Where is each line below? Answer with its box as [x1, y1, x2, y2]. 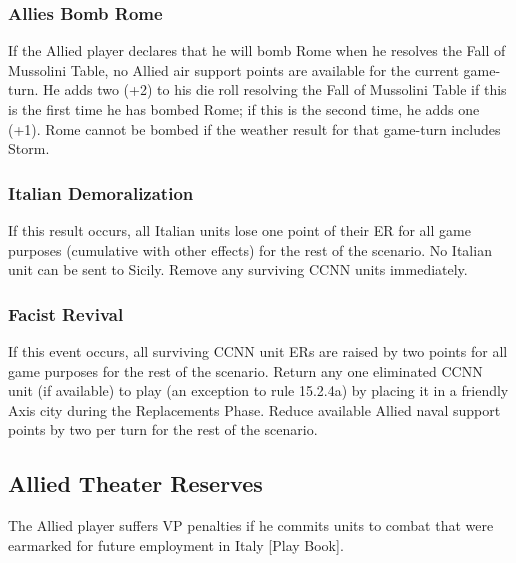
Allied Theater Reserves [8, 468, 263, 499]
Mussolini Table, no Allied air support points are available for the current [8, 59, 459, 80]
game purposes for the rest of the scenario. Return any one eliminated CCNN [8, 360, 483, 381]
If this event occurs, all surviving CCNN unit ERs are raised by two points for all [8, 341, 508, 361]
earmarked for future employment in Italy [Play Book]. [8, 534, 344, 555]
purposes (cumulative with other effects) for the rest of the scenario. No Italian [8, 239, 492, 260]
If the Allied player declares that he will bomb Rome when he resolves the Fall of [8, 40, 506, 61]
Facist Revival [8, 301, 124, 326]
